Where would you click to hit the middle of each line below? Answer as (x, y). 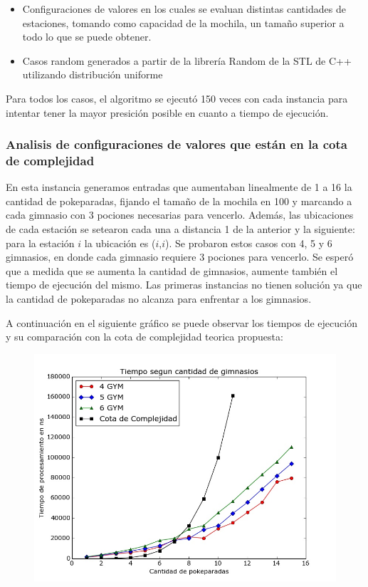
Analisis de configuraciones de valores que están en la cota (177, 144)
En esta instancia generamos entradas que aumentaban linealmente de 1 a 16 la (179, 187)
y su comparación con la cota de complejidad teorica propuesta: (144, 337)
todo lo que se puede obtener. (87, 37)
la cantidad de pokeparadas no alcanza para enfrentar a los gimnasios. (159, 299)
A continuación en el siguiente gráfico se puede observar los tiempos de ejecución (182, 322)
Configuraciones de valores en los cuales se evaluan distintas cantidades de (184, 9)
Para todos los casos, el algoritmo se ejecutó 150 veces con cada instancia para (177, 98)
